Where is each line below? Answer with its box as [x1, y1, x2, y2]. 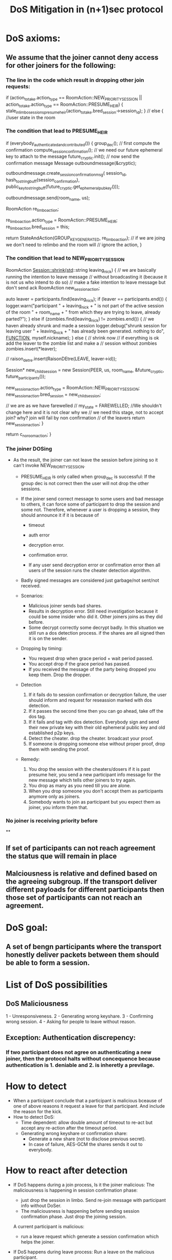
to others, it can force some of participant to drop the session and [20, 501, 160, 507]
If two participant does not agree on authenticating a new [6, 1048, 152, 1055]
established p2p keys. [28, 730, 75, 736]
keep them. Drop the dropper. [28, 672, 91, 678]
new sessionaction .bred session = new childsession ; [6, 391, 101, 399]
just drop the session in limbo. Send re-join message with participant [20, 1197, 166, 1203]
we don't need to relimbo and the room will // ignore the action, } [6, 242, 142, 248]
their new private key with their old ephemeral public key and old [28, 725, 165, 730]
